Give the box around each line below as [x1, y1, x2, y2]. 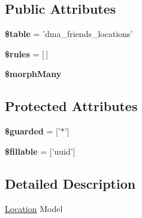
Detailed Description [5, 174, 136, 192]
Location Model [5, 202, 63, 214]
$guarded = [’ [5, 125, 61, 137]
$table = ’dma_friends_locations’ [5, 27, 133, 40]
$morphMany [5, 67, 62, 80]
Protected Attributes [5, 97, 138, 115]
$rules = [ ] [5, 47, 49, 60]
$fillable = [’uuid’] [5, 145, 75, 157]
